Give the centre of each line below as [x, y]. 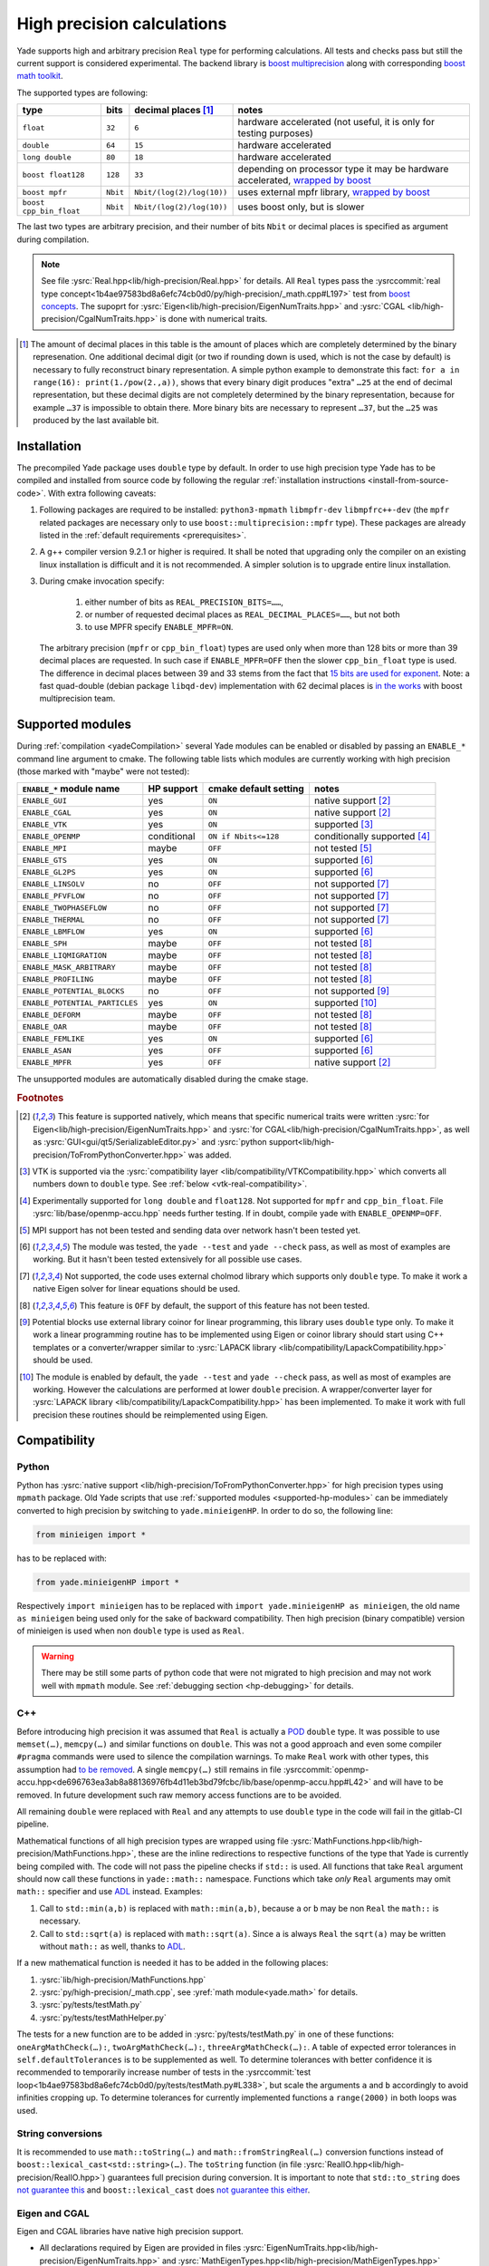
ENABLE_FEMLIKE [53, 1038]
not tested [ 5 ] [343, 848]
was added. [210, 1155]
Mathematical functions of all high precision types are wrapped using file [153, 1841]
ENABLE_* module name [71, 789]
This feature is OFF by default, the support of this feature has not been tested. [225, 1305]
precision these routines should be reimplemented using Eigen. [151, 1415]
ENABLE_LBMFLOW [53, 931]
